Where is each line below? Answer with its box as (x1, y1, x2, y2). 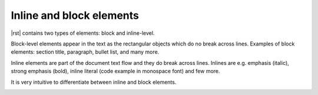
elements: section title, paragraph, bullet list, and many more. (11, 48, 160, 55)
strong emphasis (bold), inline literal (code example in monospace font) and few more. (11, 68, 220, 75)
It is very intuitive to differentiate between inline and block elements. (11, 78, 177, 86)
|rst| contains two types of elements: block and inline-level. (11, 30, 155, 37)
